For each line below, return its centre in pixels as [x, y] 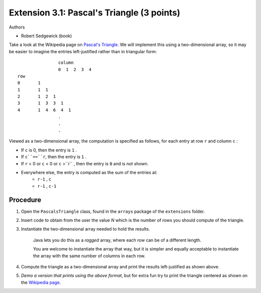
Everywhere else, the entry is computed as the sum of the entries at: [89, 172]
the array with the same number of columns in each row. [89, 256]
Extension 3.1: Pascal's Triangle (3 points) [95, 13]
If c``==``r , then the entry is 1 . [54, 157]
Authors [17, 27]
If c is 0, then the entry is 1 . [49, 150]
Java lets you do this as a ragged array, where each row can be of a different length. [117, 240]
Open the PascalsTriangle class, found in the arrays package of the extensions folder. [113, 211]
